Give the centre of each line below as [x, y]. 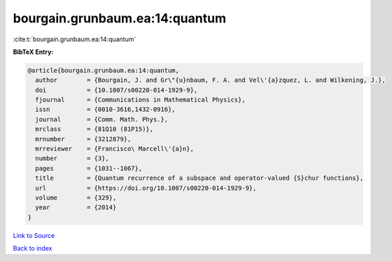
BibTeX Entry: [33, 52]
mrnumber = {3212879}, [83, 139]
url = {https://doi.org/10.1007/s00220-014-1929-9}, [146, 188]
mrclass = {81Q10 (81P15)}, [94, 129]
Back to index [33, 248]
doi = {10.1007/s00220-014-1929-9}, [117, 90]
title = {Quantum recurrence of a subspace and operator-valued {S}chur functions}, [199, 178]
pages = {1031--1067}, [89, 168]
